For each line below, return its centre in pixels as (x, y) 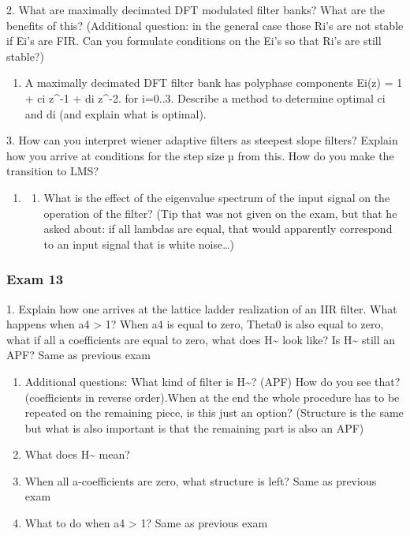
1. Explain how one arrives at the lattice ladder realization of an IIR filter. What (202, 308)
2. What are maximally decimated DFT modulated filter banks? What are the (196, 9)
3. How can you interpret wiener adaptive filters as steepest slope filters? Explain (202, 140)
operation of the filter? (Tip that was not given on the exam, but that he (220, 213)
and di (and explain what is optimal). (116, 113)
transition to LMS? (52, 171)
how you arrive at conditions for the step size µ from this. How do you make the (200, 155)
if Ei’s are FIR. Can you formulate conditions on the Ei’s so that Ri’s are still (194, 41)
